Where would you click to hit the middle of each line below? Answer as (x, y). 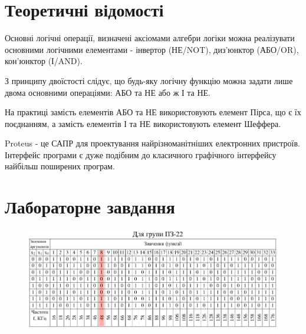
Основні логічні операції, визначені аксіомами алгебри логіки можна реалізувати (150, 38)
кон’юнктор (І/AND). (44, 61)
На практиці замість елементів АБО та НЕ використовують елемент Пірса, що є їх (153, 112)
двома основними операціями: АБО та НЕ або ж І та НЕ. (108, 92)
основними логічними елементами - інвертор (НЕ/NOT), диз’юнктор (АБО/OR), (152, 49)
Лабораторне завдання (90, 207)
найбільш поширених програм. (60, 166)
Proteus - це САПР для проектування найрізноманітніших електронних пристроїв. (152, 143)
